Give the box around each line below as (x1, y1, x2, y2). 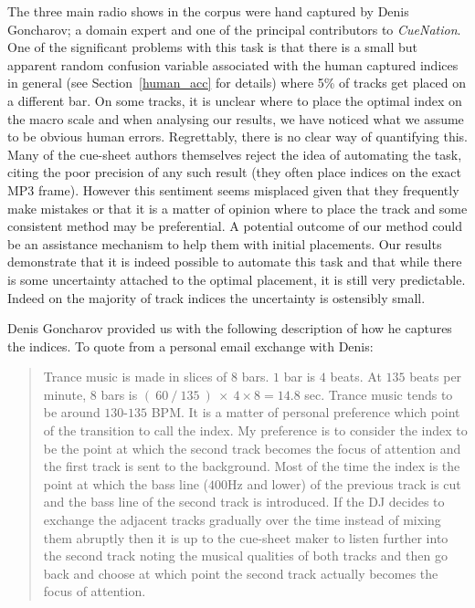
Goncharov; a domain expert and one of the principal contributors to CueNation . (7, 19, 461, 38)
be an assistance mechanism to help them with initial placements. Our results (7, 234, 442, 253)
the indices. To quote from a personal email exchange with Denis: (7, 336, 374, 355)
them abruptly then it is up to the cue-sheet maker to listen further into (43, 528, 449, 547)
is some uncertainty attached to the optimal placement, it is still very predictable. (7, 269, 466, 288)
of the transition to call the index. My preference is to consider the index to (43, 421, 468, 440)
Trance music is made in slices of (43, 367, 227, 386)
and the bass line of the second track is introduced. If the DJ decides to (43, 492, 445, 511)
